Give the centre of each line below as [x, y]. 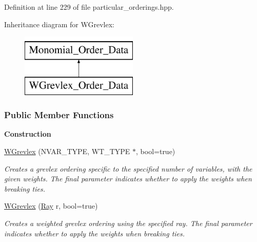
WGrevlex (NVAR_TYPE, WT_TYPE [67, 151]
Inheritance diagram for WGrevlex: [59, 24]
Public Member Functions [59, 115]
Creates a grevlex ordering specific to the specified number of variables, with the [128, 168]
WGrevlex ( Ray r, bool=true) [51, 206]
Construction [28, 134]
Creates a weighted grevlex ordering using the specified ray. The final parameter [128, 223]
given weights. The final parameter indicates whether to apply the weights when [128, 179]
